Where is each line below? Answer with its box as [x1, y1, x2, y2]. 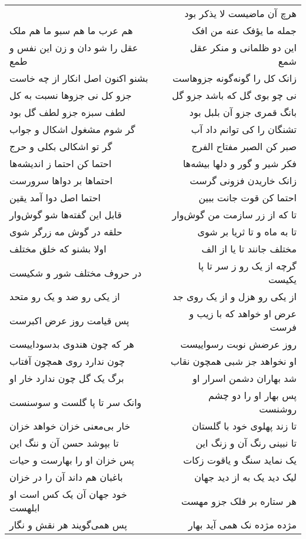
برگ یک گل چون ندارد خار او [9, 371, 124, 385]
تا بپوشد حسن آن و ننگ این [9, 436, 119, 450]
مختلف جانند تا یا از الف [201, 242, 297, 255]
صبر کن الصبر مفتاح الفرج [191, 139, 297, 153]
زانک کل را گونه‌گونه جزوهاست [172, 71, 297, 85]
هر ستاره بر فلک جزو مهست [181, 494, 297, 508]
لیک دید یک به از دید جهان [194, 470, 297, 484]
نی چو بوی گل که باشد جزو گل [172, 88, 297, 102]
